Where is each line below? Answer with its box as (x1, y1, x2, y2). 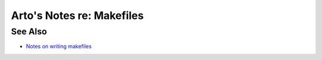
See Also (11, 26, 47, 37)
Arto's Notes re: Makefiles (11, 9, 144, 22)
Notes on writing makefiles (26, 43, 92, 50)
